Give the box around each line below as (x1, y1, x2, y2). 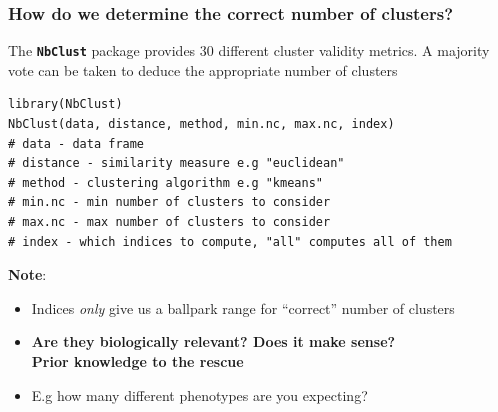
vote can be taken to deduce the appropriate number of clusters (8, 59, 398, 80)
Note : (8, 264, 47, 285)
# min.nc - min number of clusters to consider (8, 195, 331, 210)
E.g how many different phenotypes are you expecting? (31, 384, 368, 405)
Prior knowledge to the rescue (31, 351, 244, 371)
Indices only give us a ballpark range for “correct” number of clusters (31, 297, 455, 318)
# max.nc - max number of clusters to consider (8, 215, 331, 230)
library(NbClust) (8, 97, 123, 112)
